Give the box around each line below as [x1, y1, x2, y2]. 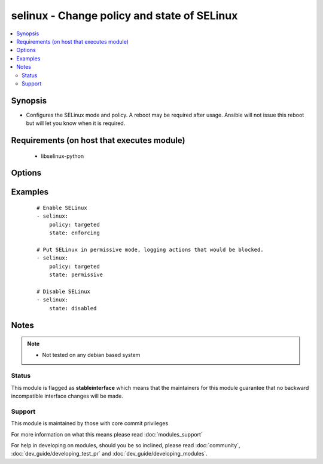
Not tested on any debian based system [42, 351, 141, 358]
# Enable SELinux [36, 204, 87, 212]
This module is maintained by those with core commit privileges [11, 420, 169, 427]
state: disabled [48, 305, 97, 312]
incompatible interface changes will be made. [11, 392, 124, 400]
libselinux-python [41, 152, 84, 160]
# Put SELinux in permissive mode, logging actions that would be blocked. [36, 246, 264, 253]
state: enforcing [48, 230, 100, 236]
